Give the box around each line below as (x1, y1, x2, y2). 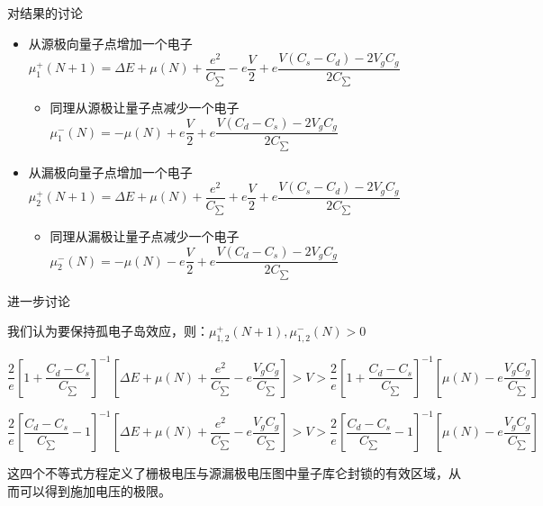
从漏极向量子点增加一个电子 (28, 162, 193, 181)
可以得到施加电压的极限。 (19, 481, 171, 500)
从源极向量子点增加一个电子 (28, 33, 193, 52)
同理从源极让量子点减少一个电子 (50, 98, 240, 117)
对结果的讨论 (7, 4, 83, 22)
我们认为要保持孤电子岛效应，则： (7, 321, 209, 340)
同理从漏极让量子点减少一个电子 (50, 227, 240, 246)
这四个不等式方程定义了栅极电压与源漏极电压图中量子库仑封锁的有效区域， (7, 464, 448, 483)
